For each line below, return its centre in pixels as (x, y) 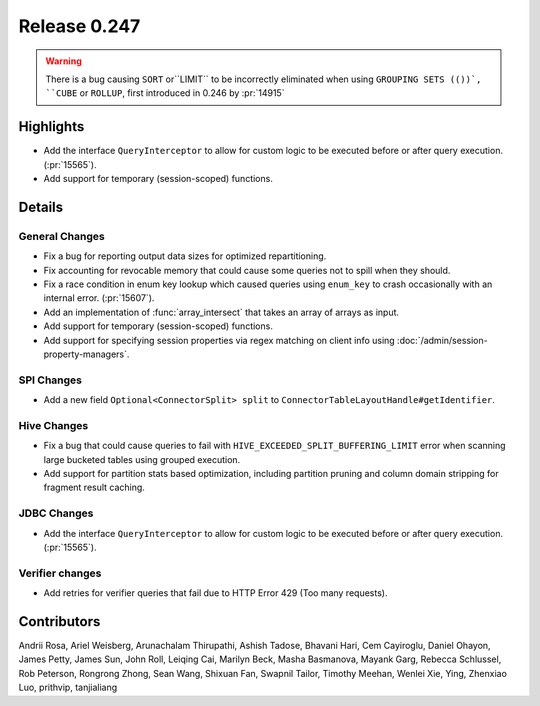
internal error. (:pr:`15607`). (99, 298)
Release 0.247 (79, 26)
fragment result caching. (94, 487)
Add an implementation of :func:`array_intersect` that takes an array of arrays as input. (221, 312)
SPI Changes (50, 380)
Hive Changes (53, 425)
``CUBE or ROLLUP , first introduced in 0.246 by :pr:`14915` (165, 93)
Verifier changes (60, 573)
